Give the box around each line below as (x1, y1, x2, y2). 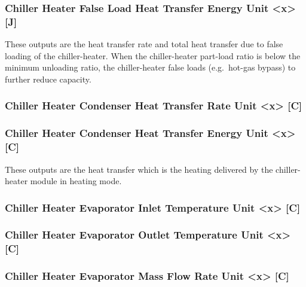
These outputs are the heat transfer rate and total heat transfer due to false (5, 38, 283, 50)
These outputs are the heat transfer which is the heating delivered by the (5, 163, 273, 175)
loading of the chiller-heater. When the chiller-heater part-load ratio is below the (5, 49, 301, 62)
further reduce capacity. (5, 72, 91, 85)
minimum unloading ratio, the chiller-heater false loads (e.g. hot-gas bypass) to (5, 61, 296, 74)
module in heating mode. (30, 175, 122, 187)
